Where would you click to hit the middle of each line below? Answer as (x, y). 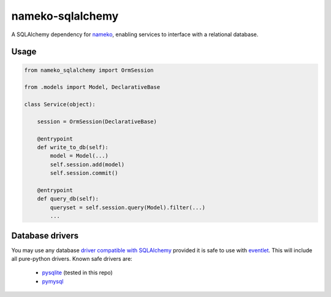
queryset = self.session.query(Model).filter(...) (127, 207)
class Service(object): (60, 105)
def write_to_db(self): (73, 148)
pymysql (53, 281)
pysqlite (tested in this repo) (77, 272)
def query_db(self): (68, 199)
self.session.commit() (84, 173)
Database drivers (45, 235)
